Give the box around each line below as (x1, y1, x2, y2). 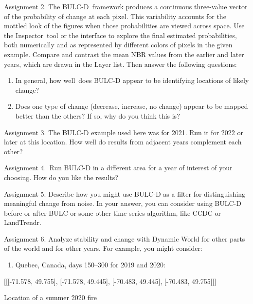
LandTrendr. (4, 217, 41, 227)
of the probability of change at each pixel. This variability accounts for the (4, 11, 226, 21)
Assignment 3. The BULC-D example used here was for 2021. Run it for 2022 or (4, 127, 243, 137)
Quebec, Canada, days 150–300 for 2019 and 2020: (15, 260, 165, 270)
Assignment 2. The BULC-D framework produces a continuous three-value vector (4, 1, 248, 11)
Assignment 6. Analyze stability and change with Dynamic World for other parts (4, 233, 245, 243)
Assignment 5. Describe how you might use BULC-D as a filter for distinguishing (4, 188, 246, 199)
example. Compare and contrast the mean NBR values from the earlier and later (4, 49, 244, 59)
